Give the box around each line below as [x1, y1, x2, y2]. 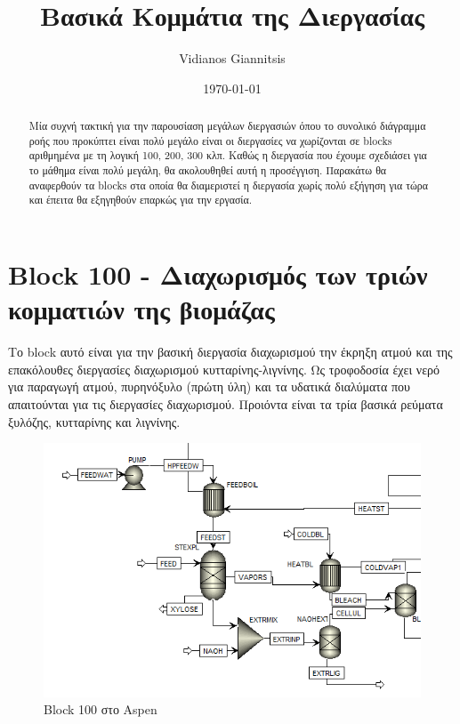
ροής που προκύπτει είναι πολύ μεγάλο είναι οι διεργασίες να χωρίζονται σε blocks [28, 133, 392, 148]
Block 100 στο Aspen [44, 700, 157, 719]
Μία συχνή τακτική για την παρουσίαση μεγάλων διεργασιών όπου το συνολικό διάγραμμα [28, 118, 426, 133]
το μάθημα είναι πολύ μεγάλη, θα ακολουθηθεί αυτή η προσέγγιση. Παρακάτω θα [28, 163, 387, 178]
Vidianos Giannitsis [179, 49, 286, 68]
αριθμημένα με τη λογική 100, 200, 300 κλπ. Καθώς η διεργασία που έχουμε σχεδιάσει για [28, 148, 427, 163]
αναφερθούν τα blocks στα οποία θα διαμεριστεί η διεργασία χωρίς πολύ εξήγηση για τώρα [28, 177, 428, 192]
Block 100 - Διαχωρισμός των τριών [8, 256, 428, 293]
